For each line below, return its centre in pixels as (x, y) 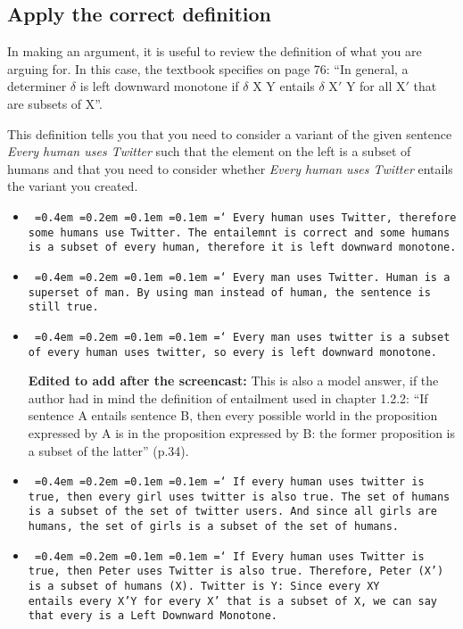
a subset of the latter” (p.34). (108, 450)
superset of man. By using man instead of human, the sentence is (229, 292)
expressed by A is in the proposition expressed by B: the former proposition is (242, 432)
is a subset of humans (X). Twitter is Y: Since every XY (204, 587)
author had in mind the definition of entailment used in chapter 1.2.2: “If (228, 397)
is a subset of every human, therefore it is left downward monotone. (242, 248)
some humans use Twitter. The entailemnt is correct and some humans (239, 232)
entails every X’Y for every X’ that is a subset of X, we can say (232, 601)
